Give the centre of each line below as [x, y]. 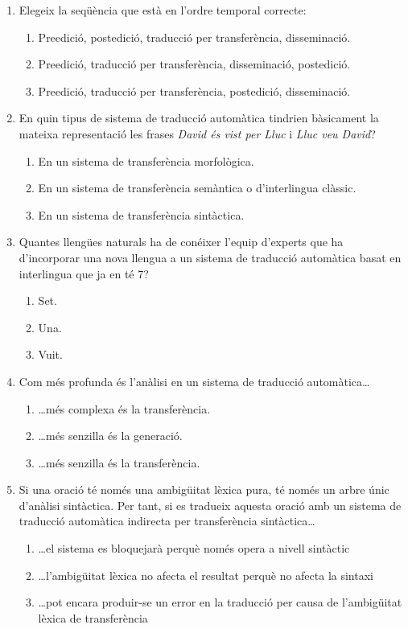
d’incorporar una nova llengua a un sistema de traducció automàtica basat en [210, 257]
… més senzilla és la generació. [110, 436]
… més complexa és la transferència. [124, 408]
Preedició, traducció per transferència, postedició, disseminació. [194, 90]
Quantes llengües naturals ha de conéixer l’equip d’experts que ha [181, 242]
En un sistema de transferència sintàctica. [141, 214]
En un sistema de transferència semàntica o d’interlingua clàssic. [197, 188]
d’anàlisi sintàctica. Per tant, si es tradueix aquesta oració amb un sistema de [210, 505]
